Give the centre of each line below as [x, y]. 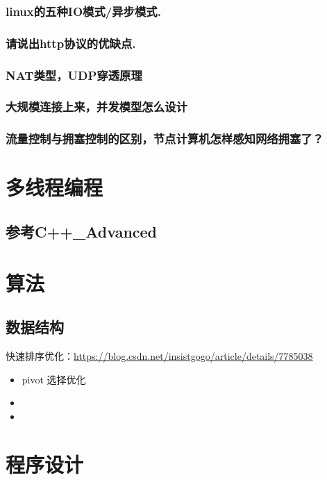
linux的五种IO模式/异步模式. [83, 11]
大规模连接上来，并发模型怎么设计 [97, 107]
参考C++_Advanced [82, 231]
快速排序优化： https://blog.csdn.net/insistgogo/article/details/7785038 [159, 355]
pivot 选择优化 [54, 379]
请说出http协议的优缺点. [71, 43]
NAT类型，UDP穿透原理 [74, 75]
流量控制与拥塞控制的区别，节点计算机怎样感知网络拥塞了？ [165, 139]
